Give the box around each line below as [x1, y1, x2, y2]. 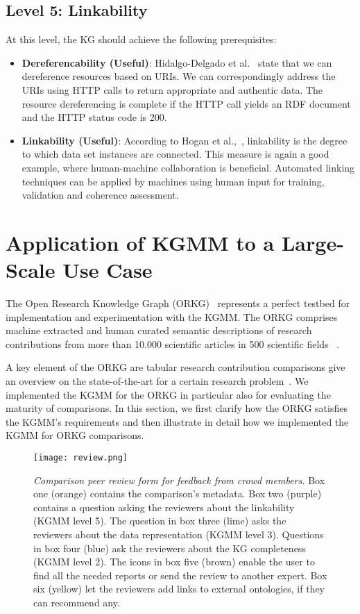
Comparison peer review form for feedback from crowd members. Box [33, 472, 325, 487]
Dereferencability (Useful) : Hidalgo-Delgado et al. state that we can [22, 55, 332, 69]
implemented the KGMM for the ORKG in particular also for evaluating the [6, 387, 331, 401]
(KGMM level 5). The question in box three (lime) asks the [33, 513, 286, 528]
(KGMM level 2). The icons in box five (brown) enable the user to [33, 554, 315, 569]
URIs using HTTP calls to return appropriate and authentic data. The [22, 82, 323, 97]
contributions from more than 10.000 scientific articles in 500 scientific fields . [6, 336, 340, 351]
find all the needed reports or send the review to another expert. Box [33, 567, 327, 582]
